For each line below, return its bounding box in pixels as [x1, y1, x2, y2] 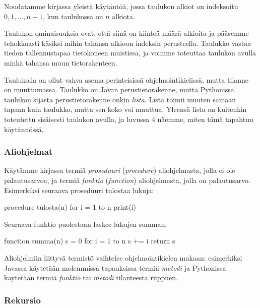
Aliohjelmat [4, 145, 53, 158]
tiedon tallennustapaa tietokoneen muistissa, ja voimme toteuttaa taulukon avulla [4, 47, 256, 58]
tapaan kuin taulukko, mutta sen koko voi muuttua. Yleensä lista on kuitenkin [4, 104, 247, 114]
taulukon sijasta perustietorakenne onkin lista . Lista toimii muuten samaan [4, 94, 236, 104]
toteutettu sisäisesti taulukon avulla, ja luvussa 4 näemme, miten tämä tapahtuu [4, 113, 253, 124]
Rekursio [4, 293, 41, 306]
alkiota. [112, 11, 135, 21]
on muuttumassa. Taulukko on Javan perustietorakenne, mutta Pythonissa [4, 84, 234, 95]
